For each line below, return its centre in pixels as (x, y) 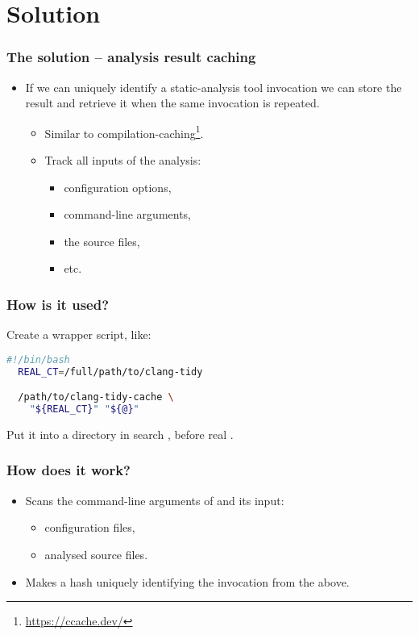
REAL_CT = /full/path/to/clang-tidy (110, 372)
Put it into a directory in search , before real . (120, 434)
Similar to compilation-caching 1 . (124, 132)
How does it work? (69, 470)
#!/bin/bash (38, 359)
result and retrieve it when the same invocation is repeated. (172, 103)
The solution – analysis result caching (131, 57)
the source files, (102, 241)
